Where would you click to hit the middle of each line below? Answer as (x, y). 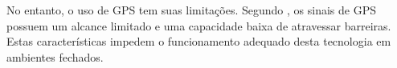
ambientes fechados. (55, 56)
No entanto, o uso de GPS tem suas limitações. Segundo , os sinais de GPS (191, 10)
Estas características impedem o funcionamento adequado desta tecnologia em (199, 41)
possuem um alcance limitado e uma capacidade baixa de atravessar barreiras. (199, 25)
